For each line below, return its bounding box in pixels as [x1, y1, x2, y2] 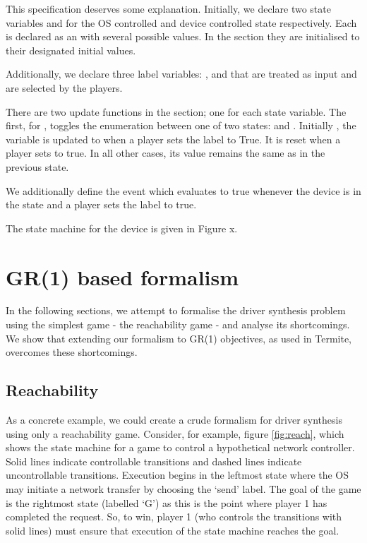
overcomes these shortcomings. [6, 345, 138, 359]
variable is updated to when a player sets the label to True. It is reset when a [6, 131, 341, 146]
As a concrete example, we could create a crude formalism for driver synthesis [6, 412, 342, 427]
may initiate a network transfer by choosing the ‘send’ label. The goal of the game [6, 481, 361, 496]
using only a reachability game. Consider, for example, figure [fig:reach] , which [6, 426, 344, 441]
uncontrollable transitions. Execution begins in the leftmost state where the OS [6, 467, 349, 482]
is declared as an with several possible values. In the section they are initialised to [6, 29, 360, 44]
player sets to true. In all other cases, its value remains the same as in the [6, 145, 325, 160]
